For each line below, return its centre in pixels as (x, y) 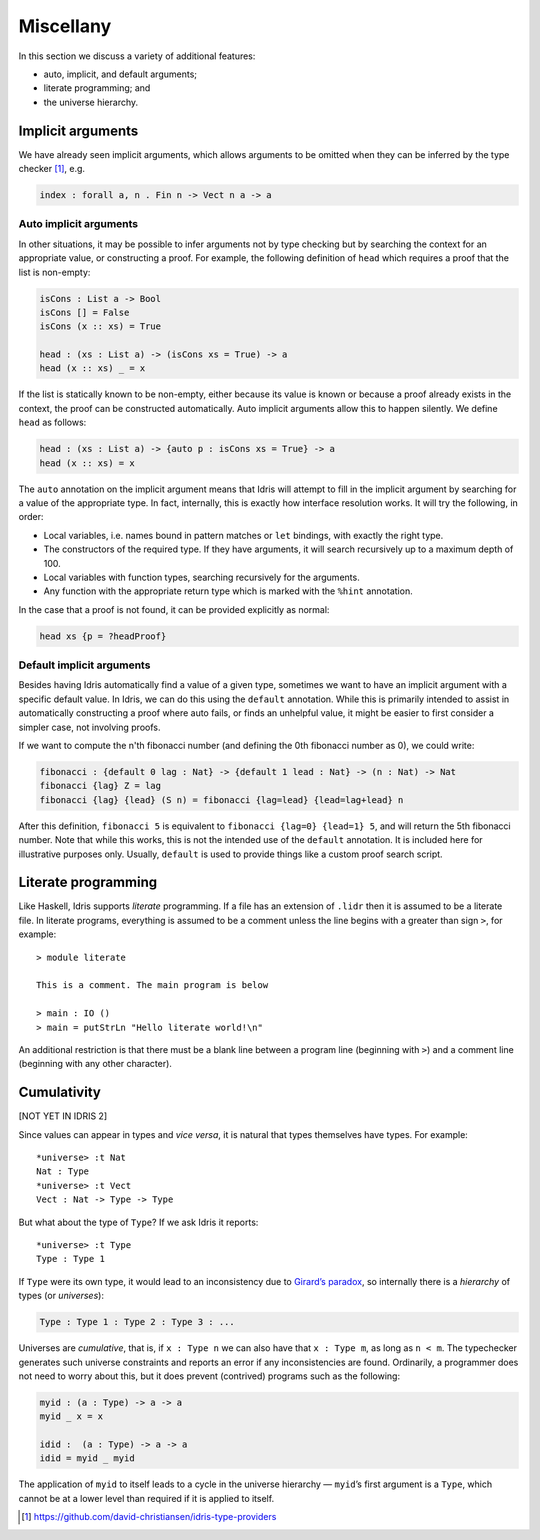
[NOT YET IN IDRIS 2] (63, 1116)
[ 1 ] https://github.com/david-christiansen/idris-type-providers (149, 1517)
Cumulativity (60, 1092)
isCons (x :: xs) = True (100, 326)
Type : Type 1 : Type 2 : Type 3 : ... (137, 1322)
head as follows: (52, 422)
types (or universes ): (61, 1296)
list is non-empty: (54, 272)
